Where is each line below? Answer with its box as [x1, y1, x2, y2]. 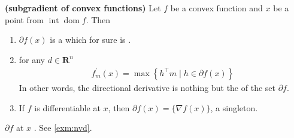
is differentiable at [34, 101, 101, 114]
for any [19, 53, 46, 65]
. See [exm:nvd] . [34, 121, 92, 134]
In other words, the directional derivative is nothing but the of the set [19, 81, 275, 93]
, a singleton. [210, 101, 258, 114]
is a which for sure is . [50, 33, 131, 46]
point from [5, 13, 44, 26]
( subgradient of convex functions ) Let [5, 2, 161, 14]
